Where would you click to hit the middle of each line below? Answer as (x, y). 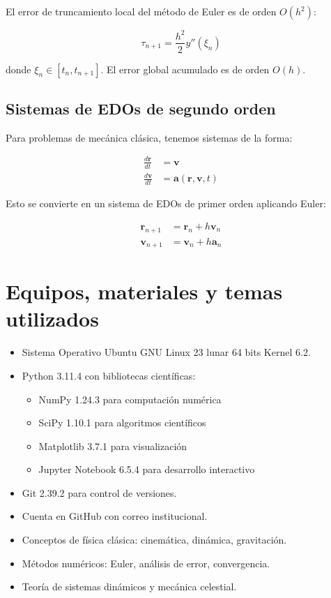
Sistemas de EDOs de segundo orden (141, 108)
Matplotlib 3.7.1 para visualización (113, 446)
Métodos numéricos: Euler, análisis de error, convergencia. (146, 563)
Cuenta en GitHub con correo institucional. (115, 516)
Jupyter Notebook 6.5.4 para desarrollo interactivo (147, 469)
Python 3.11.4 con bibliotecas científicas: (109, 375)
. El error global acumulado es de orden (185, 69)
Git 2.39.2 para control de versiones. (99, 492)
